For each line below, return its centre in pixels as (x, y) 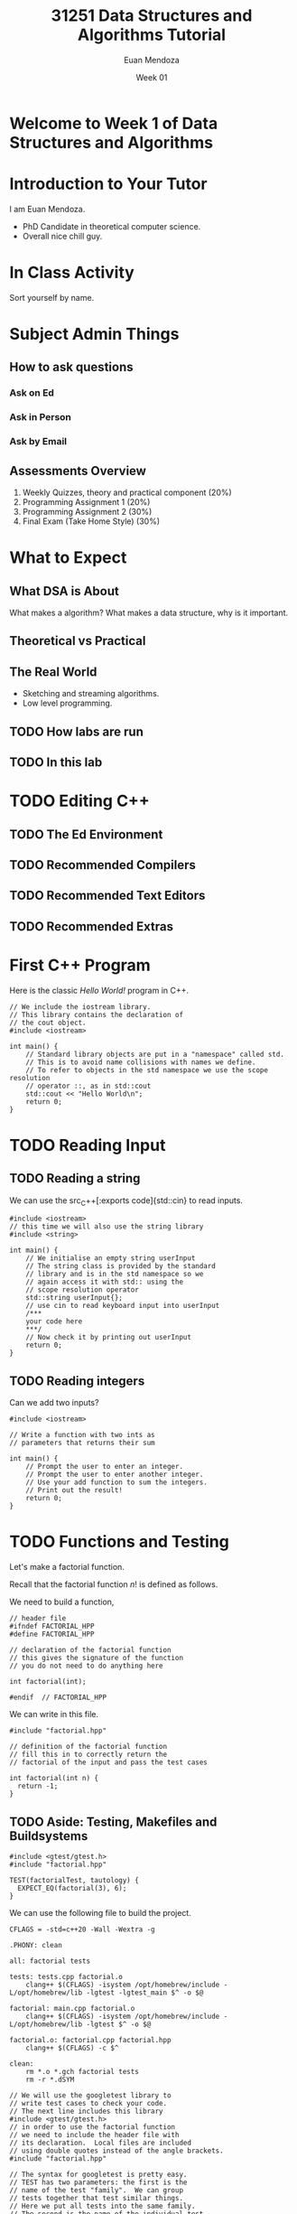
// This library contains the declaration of (96, 1014)
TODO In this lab (56, 762)
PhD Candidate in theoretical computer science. (111, 226)
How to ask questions (71, 367)
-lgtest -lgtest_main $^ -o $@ (145, 1993)
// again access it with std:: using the (104, 1282)
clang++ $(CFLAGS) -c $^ (72, 2048)
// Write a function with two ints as (82, 1435)
